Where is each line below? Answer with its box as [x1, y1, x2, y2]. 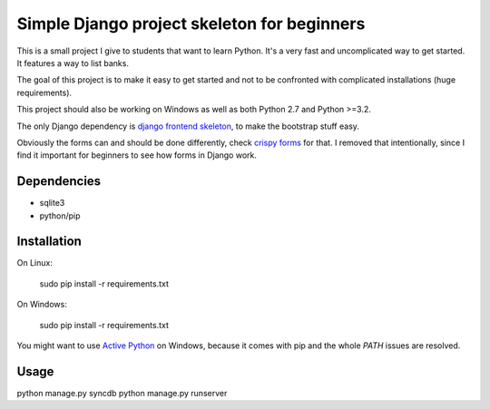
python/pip [39, 209, 81, 221]
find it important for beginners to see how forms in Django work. [16, 150, 258, 161]
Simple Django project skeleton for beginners [16, 14, 366, 34]
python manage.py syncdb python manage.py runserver [16, 387, 228, 398]
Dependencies [16, 173, 102, 190]
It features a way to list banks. [16, 57, 129, 68]
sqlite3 [39, 198, 65, 209]
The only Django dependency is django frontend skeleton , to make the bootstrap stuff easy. [16, 121, 360, 131]
